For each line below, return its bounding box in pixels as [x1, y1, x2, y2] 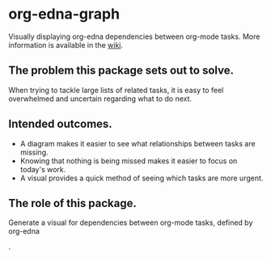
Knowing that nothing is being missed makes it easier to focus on [19, 155, 238, 166]
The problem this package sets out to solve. [8, 64, 235, 78]
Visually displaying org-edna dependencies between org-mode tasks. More [8, 32, 260, 41]
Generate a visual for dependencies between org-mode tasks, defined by [8, 218, 253, 227]
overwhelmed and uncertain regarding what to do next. [8, 94, 193, 104]
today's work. [19, 164, 66, 174]
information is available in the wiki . [8, 40, 124, 49]
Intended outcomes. [8, 117, 113, 131]
